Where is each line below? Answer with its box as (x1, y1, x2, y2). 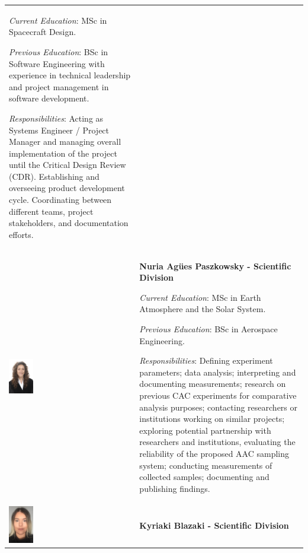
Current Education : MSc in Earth (139, 291, 261, 303)
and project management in (9, 80, 109, 93)
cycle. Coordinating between (9, 193, 112, 206)
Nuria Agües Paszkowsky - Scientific (139, 259, 291, 272)
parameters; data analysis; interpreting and (139, 366, 296, 378)
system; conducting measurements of (139, 459, 272, 471)
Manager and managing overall (9, 135, 121, 148)
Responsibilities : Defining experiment (139, 354, 273, 367)
